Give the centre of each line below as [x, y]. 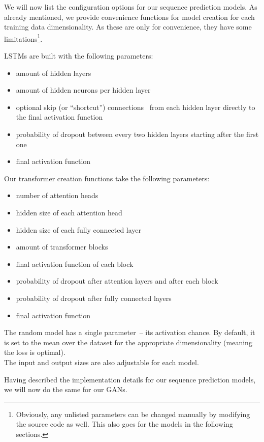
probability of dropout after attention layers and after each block [117, 281]
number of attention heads [57, 195]
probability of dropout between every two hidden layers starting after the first [137, 134]
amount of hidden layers [54, 73]
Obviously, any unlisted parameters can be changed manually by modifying [133, 414]
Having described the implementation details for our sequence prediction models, [130, 379]
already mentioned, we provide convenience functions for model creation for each [129, 17]
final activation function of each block [75, 264]
